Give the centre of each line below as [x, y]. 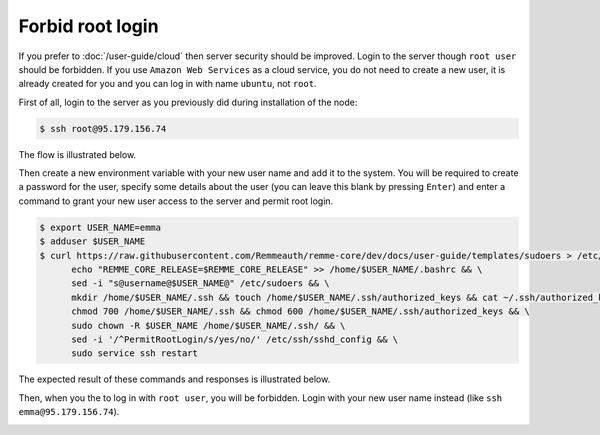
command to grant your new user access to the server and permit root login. [176, 201]
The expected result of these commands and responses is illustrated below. [174, 379]
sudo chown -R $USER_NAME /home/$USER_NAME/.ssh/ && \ [208, 325]
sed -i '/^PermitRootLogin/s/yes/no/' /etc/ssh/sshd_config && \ [235, 339]
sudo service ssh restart [135, 353]
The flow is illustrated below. [77, 154]
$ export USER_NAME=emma [100, 227]
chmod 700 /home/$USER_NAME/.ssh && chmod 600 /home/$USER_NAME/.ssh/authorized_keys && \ [300, 311]
